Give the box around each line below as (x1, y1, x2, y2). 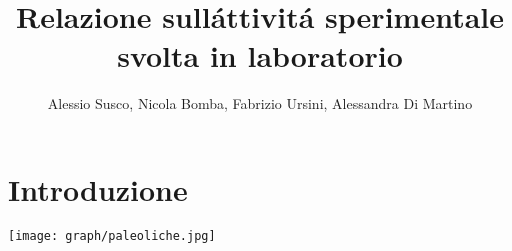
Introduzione (8, 168, 188, 209)
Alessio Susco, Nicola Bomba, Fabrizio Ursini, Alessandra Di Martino (47, 93, 473, 114)
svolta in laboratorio (117, 35, 403, 76)
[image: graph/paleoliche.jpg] (8, 228, 216, 243)
